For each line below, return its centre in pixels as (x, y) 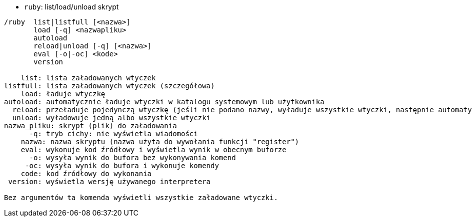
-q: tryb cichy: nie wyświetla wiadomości (113, 134)
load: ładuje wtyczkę (63, 94)
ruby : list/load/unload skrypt (71, 7)
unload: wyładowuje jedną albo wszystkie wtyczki (111, 118)
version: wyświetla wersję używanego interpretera (109, 182)
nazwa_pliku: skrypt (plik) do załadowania (90, 126)
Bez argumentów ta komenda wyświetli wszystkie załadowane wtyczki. (141, 198)
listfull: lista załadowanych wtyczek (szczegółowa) (109, 86)
